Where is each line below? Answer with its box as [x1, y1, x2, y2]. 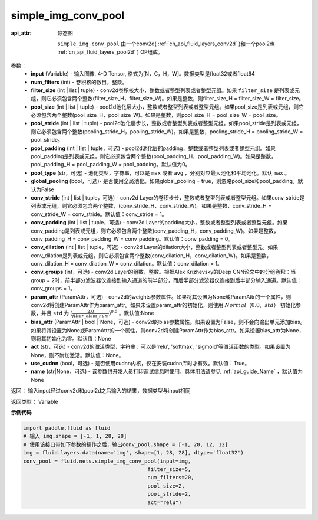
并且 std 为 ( [41, 310, 73, 317]
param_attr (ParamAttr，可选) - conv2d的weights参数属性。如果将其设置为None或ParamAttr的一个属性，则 [31, 293, 291, 300]
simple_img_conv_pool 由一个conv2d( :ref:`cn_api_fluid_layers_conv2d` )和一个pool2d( [57, 40, 275, 47]
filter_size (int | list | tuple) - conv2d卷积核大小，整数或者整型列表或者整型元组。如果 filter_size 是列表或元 [31, 86, 300, 94]
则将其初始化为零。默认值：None [31, 335, 111, 342]
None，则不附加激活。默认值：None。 [31, 351, 124, 358]
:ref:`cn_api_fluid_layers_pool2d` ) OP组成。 [57, 48, 163, 55]
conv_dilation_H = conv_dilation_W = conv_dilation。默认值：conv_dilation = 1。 [31, 260, 223, 267]
